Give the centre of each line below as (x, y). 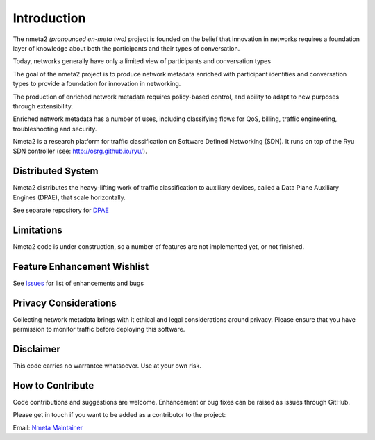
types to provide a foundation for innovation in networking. (97, 84)
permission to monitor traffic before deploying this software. (99, 329)
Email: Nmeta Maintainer (48, 427)
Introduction (49, 18)
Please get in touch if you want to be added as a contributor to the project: (119, 415)
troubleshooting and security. (55, 129)
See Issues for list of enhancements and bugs (78, 283)
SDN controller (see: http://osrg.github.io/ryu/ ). (80, 151)
